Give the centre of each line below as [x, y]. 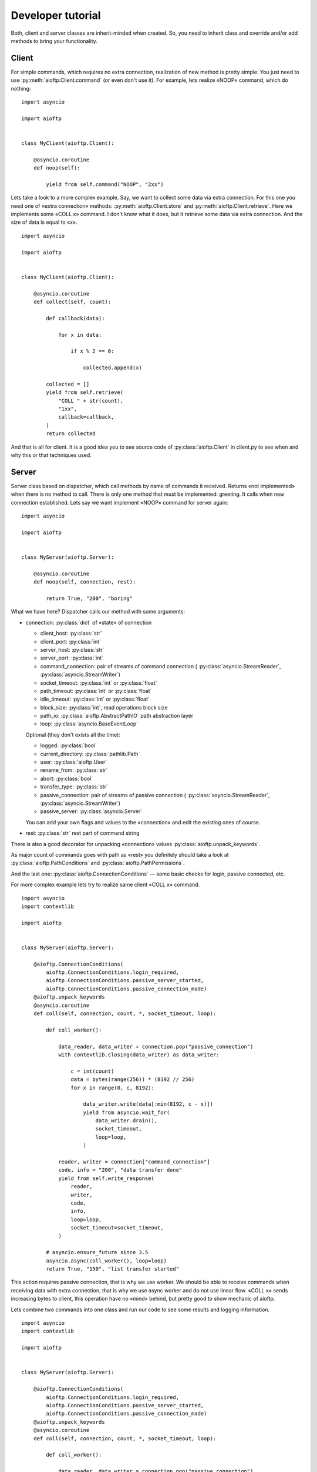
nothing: [21, 88]
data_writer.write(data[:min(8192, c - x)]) [148, 1104]
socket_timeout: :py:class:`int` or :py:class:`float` [99, 682]
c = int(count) [92, 1071]
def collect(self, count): [72, 302]
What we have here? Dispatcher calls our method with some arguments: [98, 612]
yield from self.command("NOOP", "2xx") [105, 184]
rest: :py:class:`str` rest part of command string [83, 833]
